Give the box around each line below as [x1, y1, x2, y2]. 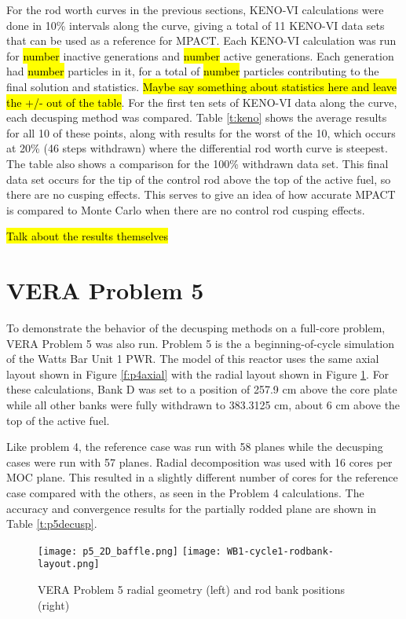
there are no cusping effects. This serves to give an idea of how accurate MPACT [6, 186, 396, 203]
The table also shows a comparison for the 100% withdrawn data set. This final [6, 155, 389, 171]
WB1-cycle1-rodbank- [226, 545, 334, 557]
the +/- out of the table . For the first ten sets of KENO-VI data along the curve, [6, 93, 397, 110]
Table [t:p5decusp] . [6, 515, 97, 532]
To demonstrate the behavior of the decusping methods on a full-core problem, [6, 320, 386, 336]
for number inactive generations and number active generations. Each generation [6, 47, 394, 64]
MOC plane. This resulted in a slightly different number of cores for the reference [6, 469, 398, 485]
